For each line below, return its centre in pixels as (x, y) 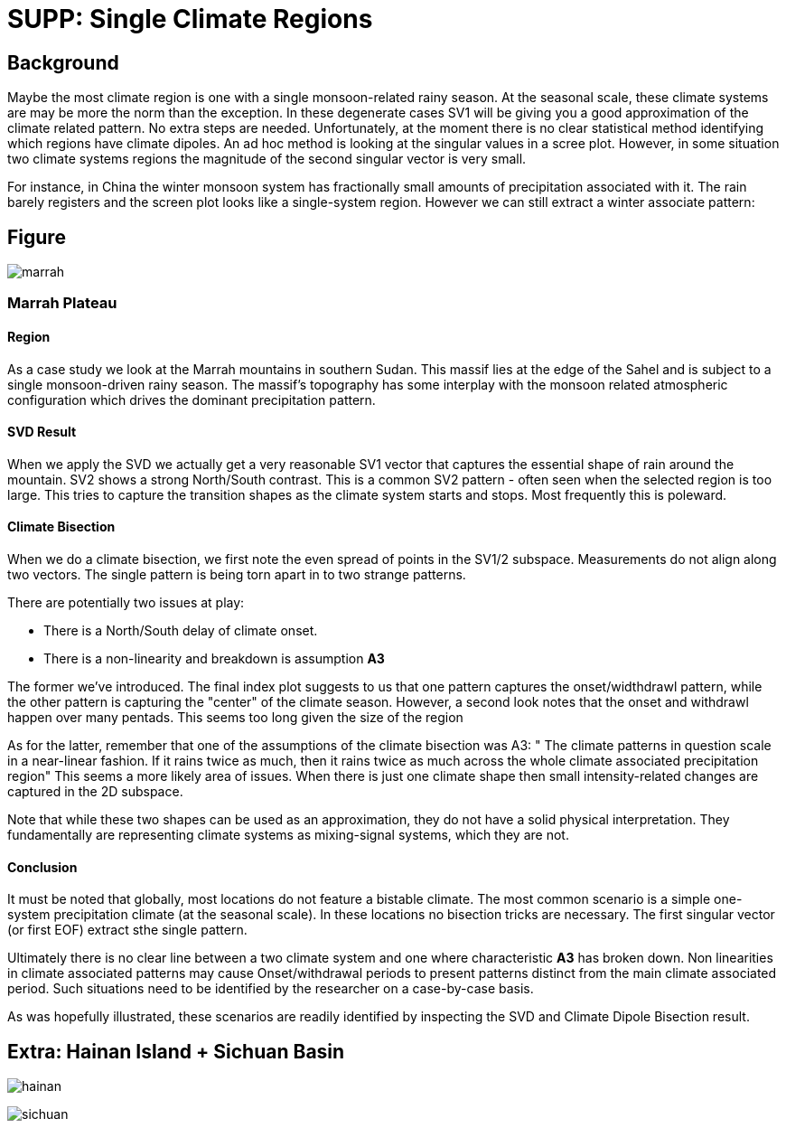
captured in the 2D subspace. (95, 792)
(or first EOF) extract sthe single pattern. (127, 930)
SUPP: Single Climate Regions (190, 19)
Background (63, 62)
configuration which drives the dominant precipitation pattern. (192, 399)
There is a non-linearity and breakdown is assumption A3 (214, 659)
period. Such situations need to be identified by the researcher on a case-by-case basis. (271, 989)
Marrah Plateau (62, 303)
